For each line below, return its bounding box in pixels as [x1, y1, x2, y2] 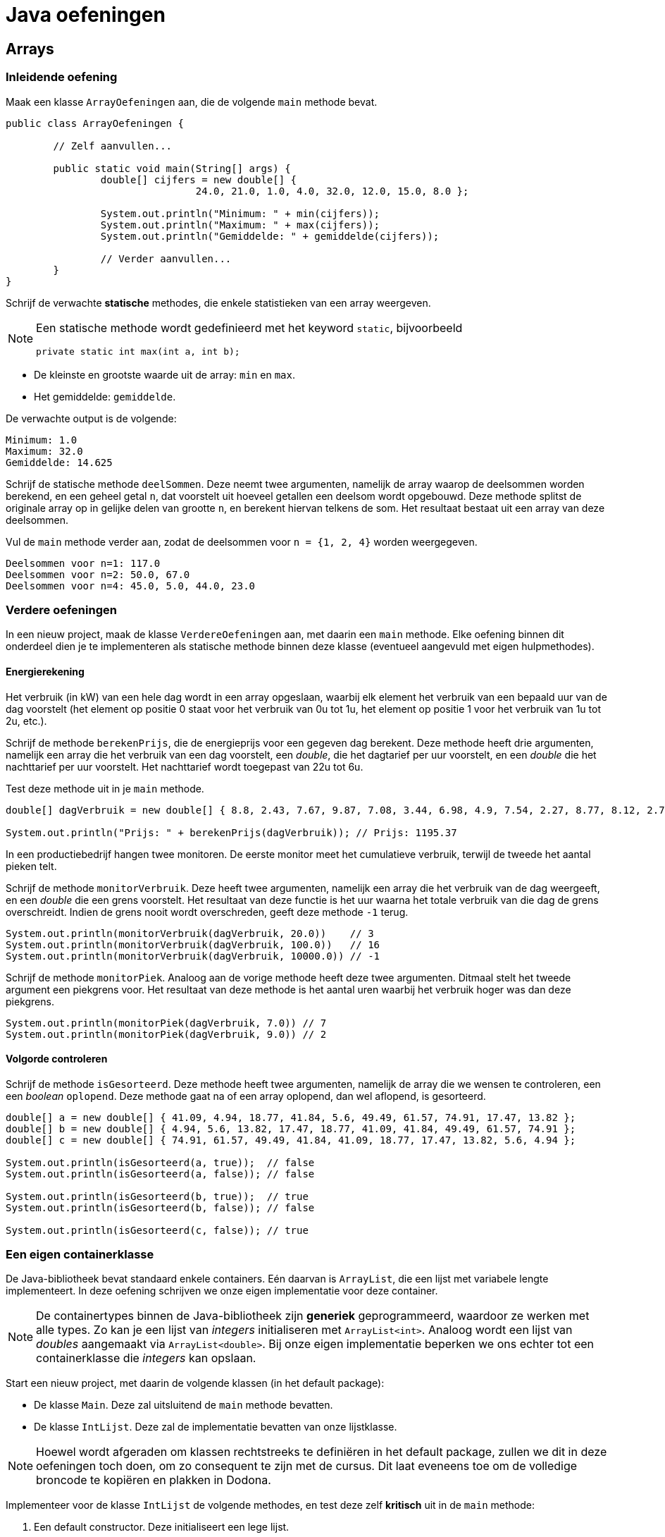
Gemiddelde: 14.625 [6, 456, 113, 468]
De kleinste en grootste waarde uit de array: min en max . [34, 368, 296, 381]
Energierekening [6, 665, 85, 678]
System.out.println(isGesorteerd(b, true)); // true [6, 1190, 309, 1202]
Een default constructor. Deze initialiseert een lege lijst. [34, 1521, 290, 1533]
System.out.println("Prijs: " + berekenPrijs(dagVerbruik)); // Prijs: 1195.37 [6, 826, 457, 838]
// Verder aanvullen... [100, 252, 232, 264]
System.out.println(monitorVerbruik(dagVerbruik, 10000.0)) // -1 [6, 950, 380, 962]
